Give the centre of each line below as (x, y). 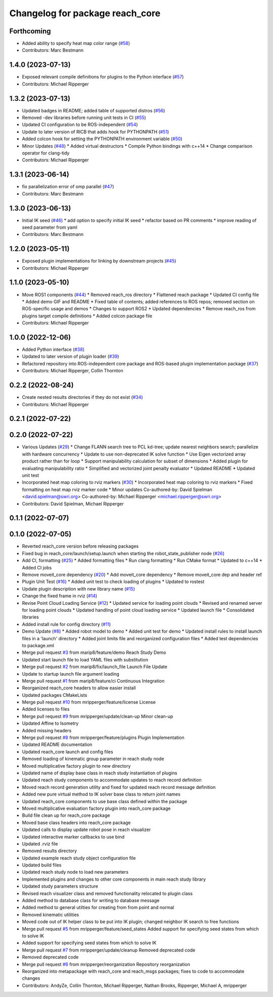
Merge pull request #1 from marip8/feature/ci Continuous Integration (93, 681)
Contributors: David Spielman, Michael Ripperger (73, 504)
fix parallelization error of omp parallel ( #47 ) (68, 187)
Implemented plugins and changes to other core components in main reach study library (114, 879)
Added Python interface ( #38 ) (53, 350)
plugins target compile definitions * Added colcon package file (87, 316)
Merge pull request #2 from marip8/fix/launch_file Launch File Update (95, 667)
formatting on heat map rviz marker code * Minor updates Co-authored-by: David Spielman (117, 489)
